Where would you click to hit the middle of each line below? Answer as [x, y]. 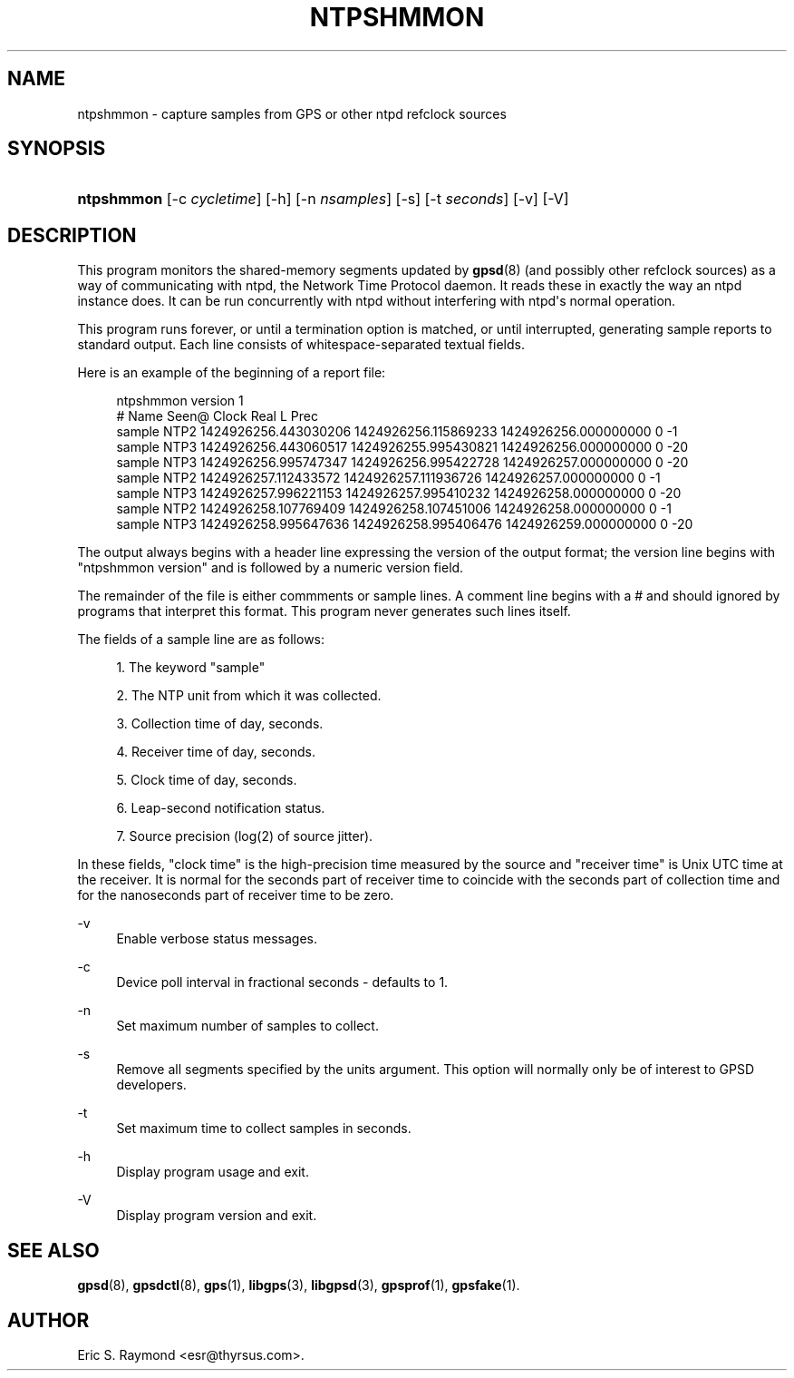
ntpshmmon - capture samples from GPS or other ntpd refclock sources [292, 113]
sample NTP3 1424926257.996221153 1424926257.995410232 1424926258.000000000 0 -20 [399, 494]
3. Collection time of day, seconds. [220, 724]
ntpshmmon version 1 [180, 401]
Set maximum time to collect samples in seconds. [264, 1129]
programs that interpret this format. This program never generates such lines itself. [324, 611]
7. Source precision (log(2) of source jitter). [245, 836]
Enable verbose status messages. [217, 939]
